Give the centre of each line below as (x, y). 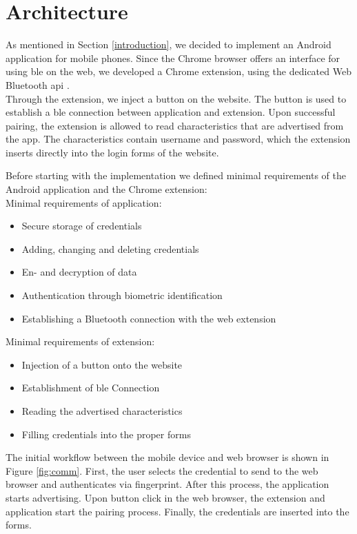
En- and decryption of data (79, 272)
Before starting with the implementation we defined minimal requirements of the (176, 175)
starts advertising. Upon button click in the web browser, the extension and (165, 497)
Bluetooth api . (38, 84)
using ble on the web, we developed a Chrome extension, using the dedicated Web (178, 71)
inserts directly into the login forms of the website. (112, 152)
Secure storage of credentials (82, 226)
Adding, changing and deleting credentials (110, 248)
